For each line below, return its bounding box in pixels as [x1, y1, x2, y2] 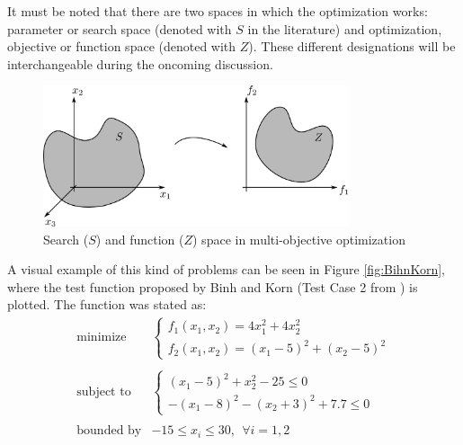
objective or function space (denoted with [7, 37, 236, 56]
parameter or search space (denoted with [7, 19, 232, 38]
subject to [76, 385, 131, 398]
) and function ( [95, 229, 184, 248]
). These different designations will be [248, 37, 456, 56]
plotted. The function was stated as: [7, 295, 207, 314]
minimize [76, 331, 127, 344]
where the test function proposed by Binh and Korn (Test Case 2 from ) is [7, 277, 418, 296]
